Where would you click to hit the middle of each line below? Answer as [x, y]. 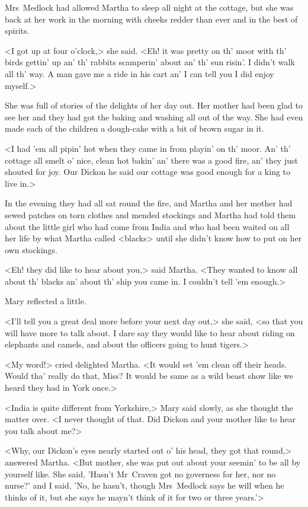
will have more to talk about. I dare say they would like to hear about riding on [150, 332]
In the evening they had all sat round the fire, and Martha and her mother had [149, 203]
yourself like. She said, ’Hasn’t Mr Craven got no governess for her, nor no [140, 473]
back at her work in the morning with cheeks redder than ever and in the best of [151, 19]
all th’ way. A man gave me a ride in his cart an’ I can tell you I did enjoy [139, 73]
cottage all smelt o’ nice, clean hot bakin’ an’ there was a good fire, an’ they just [151, 160]
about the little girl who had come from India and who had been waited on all [147, 226]
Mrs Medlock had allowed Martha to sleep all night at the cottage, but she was [149, 7]
